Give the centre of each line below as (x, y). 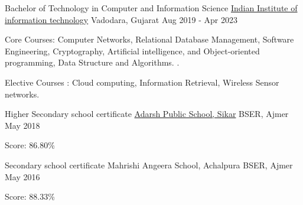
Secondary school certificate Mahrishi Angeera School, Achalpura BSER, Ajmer (149, 165)
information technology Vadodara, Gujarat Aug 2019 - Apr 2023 (121, 19)
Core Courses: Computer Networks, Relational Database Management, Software (149, 39)
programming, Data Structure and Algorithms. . (92, 62)
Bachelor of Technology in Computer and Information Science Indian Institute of (151, 8)
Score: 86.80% (30, 145)
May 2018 (22, 125)
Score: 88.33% (30, 196)
